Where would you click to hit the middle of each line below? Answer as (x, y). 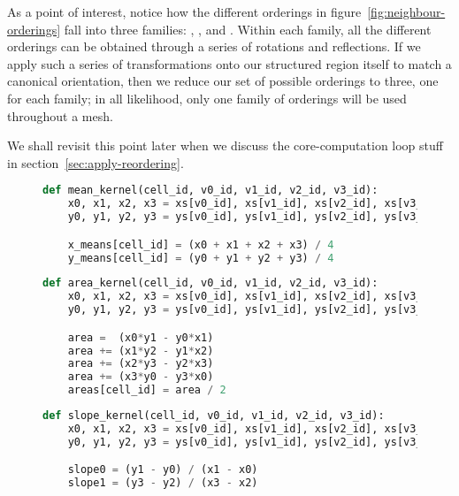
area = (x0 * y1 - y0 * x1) (141, 337)
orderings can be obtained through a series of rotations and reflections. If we (214, 46)
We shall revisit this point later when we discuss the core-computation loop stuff (225, 145)
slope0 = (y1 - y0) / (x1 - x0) (163, 470)
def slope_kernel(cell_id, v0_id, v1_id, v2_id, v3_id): (214, 416)
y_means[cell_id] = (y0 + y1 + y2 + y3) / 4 (201, 258)
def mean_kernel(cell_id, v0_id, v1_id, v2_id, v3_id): (210, 191)
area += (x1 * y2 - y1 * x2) (141, 351)
